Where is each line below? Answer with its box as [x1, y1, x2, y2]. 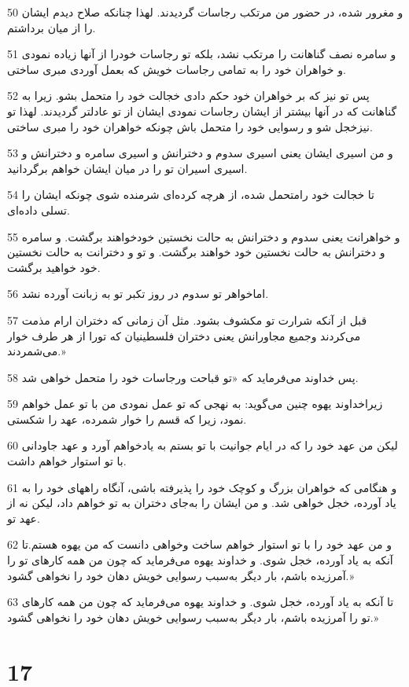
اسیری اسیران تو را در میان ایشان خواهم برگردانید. [7, 160, 248, 176]
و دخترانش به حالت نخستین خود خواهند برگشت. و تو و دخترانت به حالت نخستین [7, 244, 385, 260]
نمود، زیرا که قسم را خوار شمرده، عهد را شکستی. [7, 410, 247, 427]
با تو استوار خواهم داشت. [7, 453, 127, 469]
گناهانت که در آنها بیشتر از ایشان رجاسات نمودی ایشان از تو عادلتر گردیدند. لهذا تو [7, 102, 397, 119]
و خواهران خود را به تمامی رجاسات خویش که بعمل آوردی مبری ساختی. [7, 61, 346, 77]
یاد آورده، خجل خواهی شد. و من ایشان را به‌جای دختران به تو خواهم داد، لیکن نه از [7, 494, 396, 511]
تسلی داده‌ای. [7, 201, 70, 218]
